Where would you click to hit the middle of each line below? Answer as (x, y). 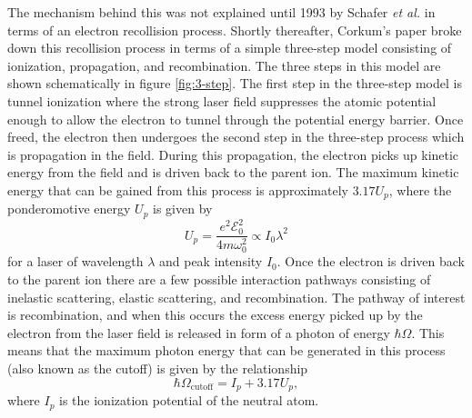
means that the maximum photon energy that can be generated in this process (226, 350)
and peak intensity (211, 261)
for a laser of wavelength (75, 261)
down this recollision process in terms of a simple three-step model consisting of (230, 48)
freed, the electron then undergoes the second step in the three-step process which (236, 137)
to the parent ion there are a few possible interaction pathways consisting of (219, 279)
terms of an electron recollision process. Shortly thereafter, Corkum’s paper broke (235, 30)
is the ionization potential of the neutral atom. (189, 400)
